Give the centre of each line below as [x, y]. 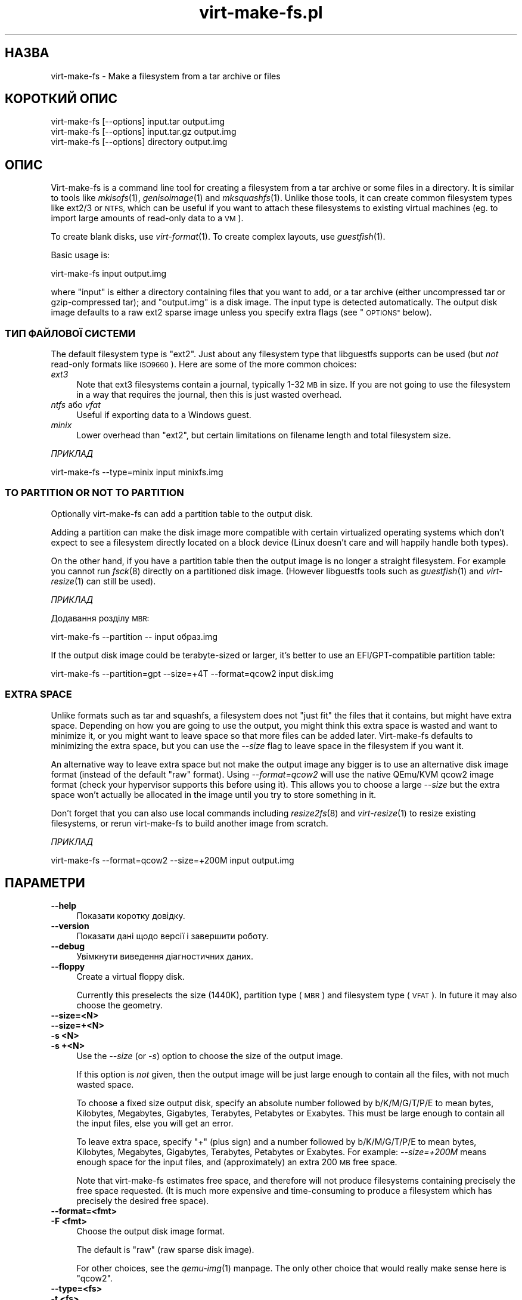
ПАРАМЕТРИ [45, 883]
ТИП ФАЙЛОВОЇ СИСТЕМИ [70, 333]
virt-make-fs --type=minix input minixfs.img [137, 472]
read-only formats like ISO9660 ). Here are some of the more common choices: [204, 364]
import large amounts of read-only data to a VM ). [147, 218]
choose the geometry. [119, 1005]
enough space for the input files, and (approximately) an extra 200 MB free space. [237, 1162]
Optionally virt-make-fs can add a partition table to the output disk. [182, 513]
